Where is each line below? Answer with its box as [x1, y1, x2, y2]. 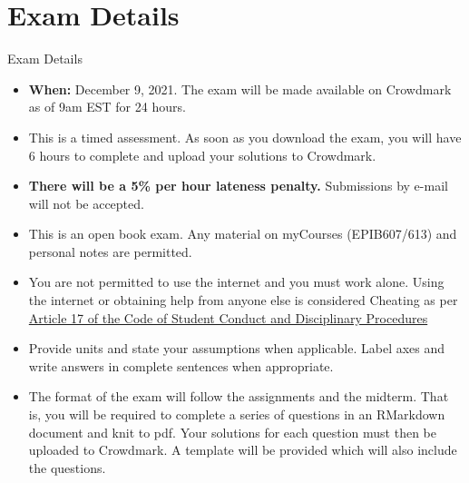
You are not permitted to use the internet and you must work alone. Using [28, 272, 445, 291]
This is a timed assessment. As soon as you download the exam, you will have [28, 127, 462, 146]
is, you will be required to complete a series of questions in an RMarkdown [28, 405, 445, 424]
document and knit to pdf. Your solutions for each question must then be [28, 422, 436, 441]
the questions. [28, 458, 106, 477]
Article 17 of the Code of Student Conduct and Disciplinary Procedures [28, 308, 428, 327]
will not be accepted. [28, 193, 144, 212]
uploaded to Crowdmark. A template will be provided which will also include [28, 440, 457, 459]
